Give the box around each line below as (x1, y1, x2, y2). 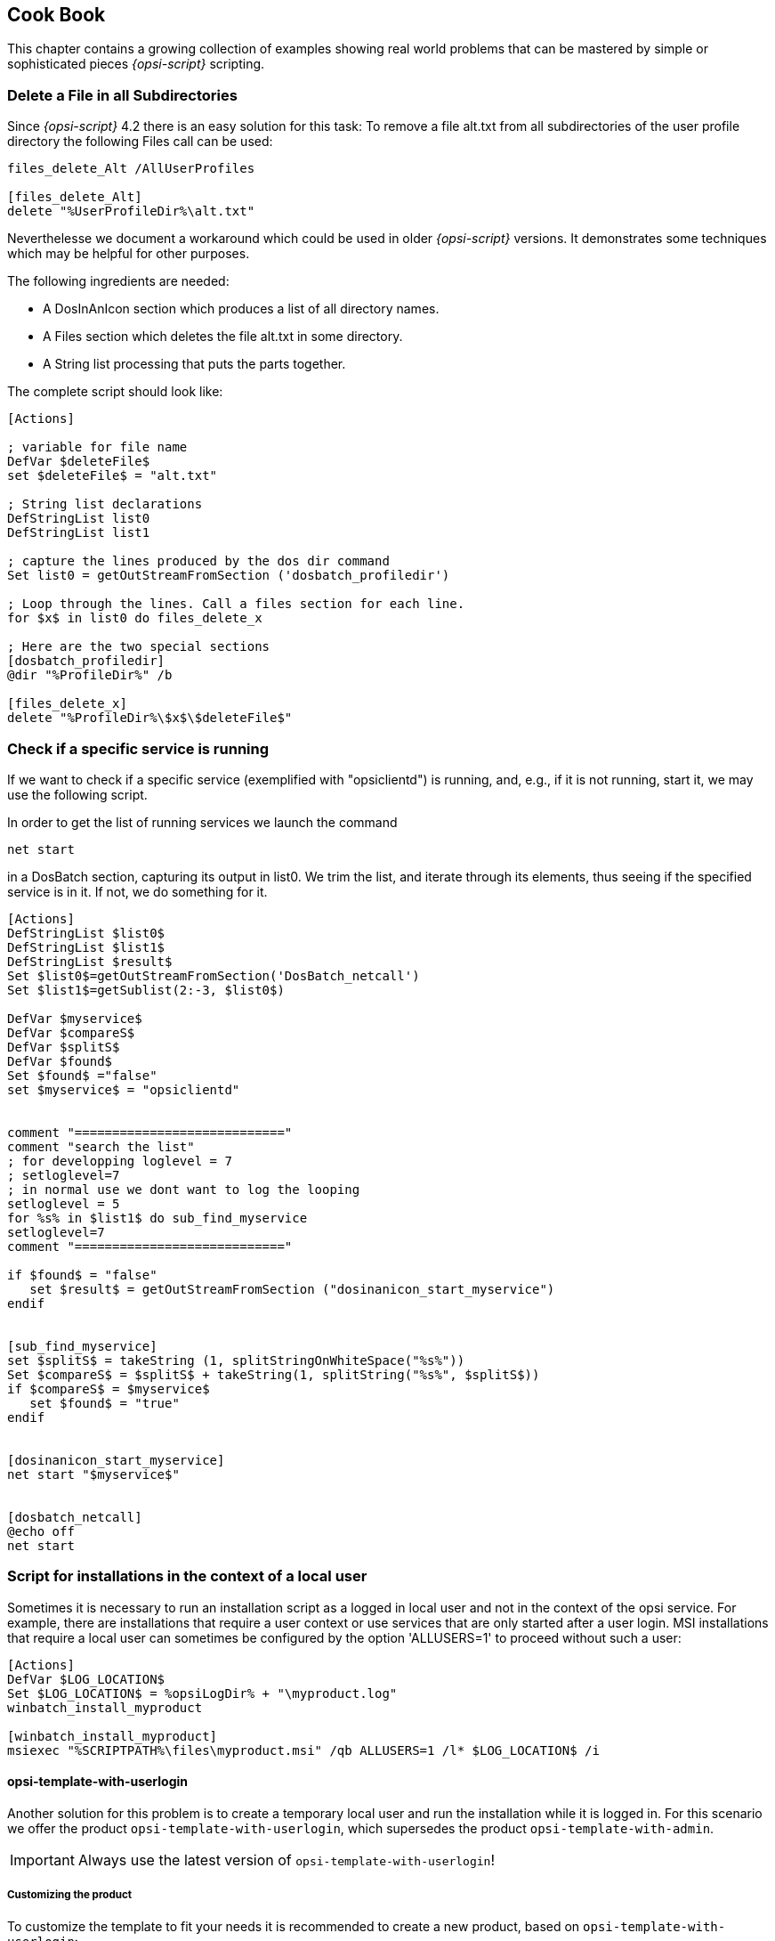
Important (10, 1850, 75, 1869)
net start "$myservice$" (7, 1466, 180, 1482)
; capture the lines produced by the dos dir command (7, 554, 390, 569)
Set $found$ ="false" (7, 1068, 157, 1083)
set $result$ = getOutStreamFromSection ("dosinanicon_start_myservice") (29, 1281, 555, 1296)
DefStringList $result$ (7, 954, 173, 969)
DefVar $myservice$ (7, 1011, 142, 1026)
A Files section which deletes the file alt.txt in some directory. (43, 329, 403, 345)
